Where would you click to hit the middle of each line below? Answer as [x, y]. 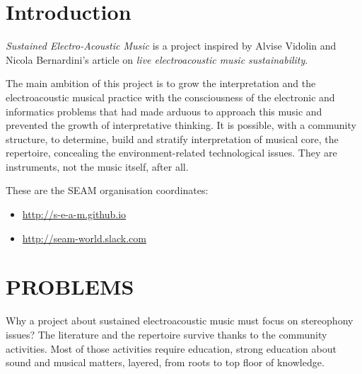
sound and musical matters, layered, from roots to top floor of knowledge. [165, 362]
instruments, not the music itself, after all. [97, 166]
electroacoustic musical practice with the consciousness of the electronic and [170, 97]
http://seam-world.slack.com [84, 238]
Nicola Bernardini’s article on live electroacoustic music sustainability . [157, 59]
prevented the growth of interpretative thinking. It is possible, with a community [181, 125]
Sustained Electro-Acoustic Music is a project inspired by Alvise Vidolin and [171, 46]
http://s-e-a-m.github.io [74, 214]
